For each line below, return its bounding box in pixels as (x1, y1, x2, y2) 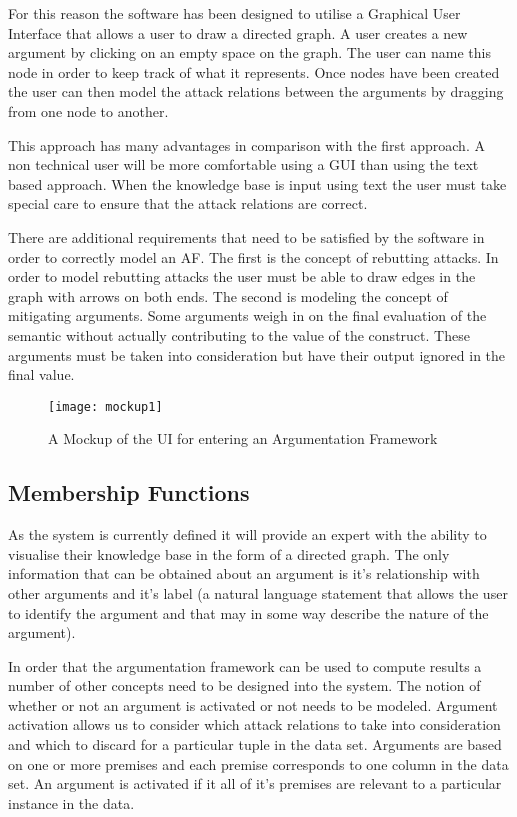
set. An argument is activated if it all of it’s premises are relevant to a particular (8, 773, 502, 794)
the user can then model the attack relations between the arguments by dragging (8, 81, 504, 102)
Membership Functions (8, 477, 250, 508)
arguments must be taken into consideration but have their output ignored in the (8, 344, 506, 365)
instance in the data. (8, 792, 135, 813)
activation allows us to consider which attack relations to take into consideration (8, 714, 501, 735)
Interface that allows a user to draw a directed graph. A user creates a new (8, 22, 468, 43)
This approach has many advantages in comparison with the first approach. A (8, 134, 485, 155)
